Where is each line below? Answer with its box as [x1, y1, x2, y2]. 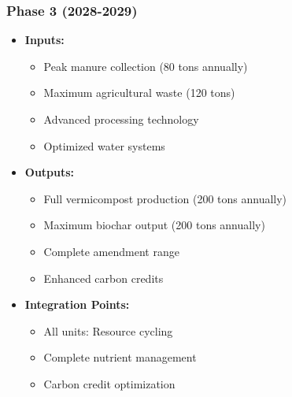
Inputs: [24, 32, 65, 48]
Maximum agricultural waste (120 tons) [43, 84, 235, 101]
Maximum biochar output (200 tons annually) [43, 217, 265, 233]
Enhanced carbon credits [43, 269, 164, 286]
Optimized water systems [43, 137, 165, 154]
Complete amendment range [43, 243, 179, 259]
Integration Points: [24, 296, 130, 313]
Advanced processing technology [43, 111, 199, 127]
